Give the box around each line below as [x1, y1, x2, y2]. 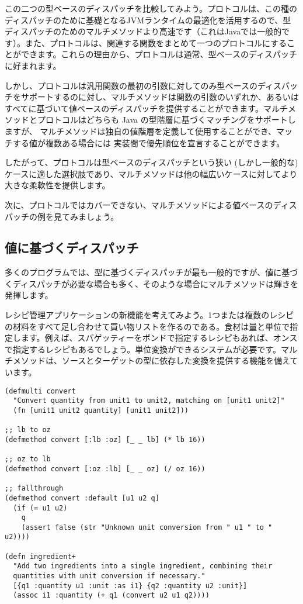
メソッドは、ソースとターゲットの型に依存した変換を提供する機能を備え [12, 354, 290, 367]
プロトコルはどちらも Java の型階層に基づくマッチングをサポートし [37, 113, 296, 126]
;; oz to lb [5, 455, 51, 464]
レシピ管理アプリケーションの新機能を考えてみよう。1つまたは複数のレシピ [5, 309, 294, 321]
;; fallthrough [5, 484, 64, 493]
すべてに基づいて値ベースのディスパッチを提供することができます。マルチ [5, 102, 288, 114]
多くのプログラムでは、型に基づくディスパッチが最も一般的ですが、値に [5, 266, 282, 278]
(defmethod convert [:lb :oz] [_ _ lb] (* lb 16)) [5, 435, 206, 444]
